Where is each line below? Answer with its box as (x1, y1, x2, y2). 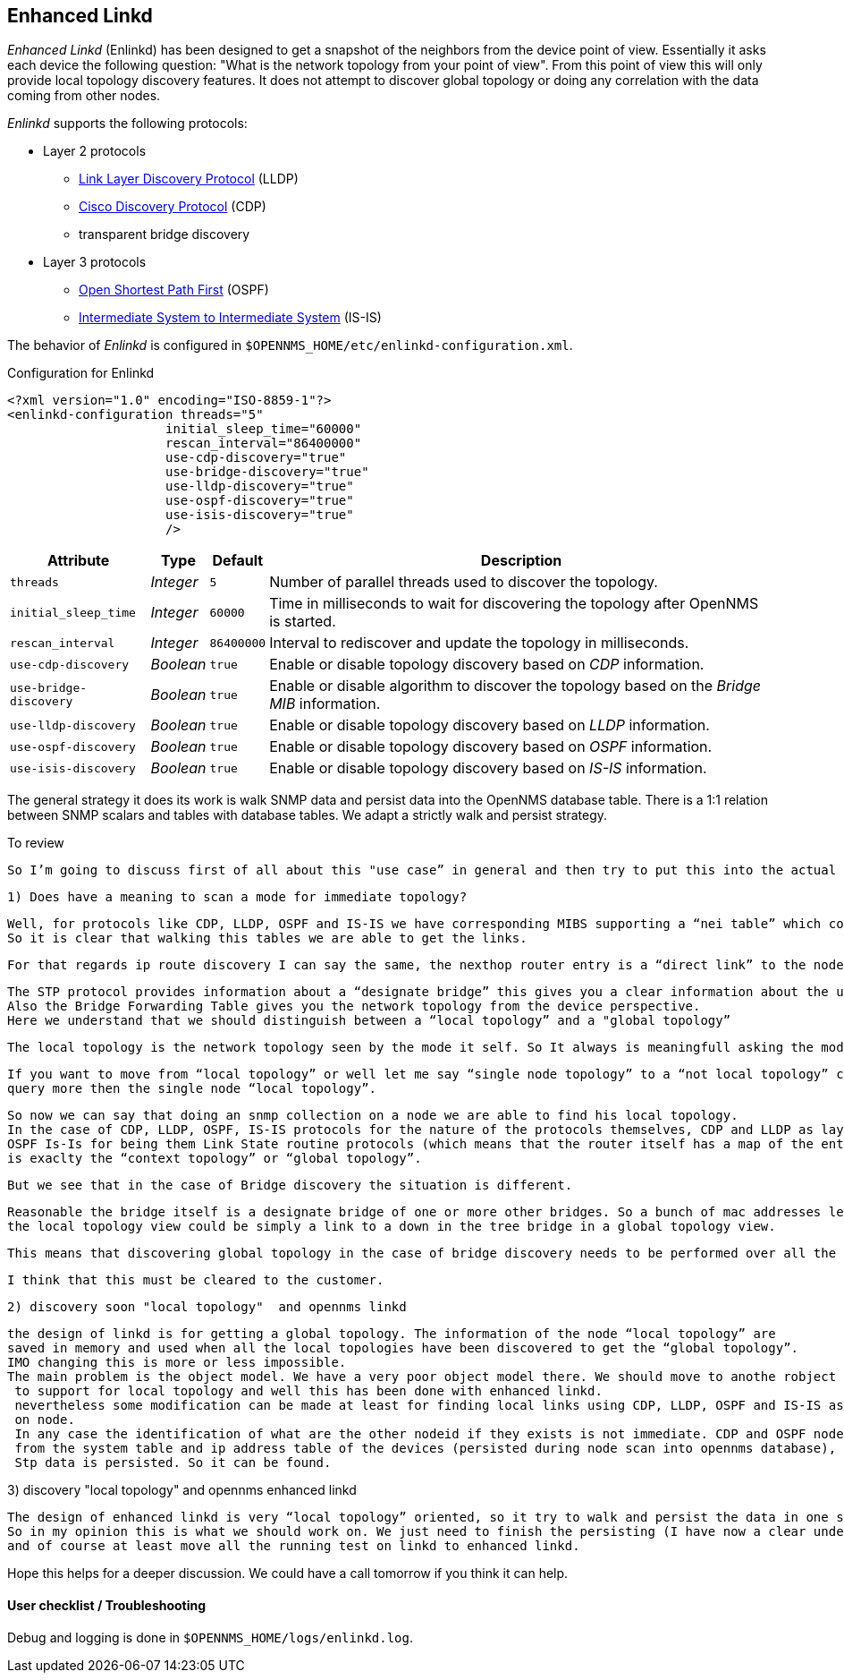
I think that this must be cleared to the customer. (7, 1273, 384, 1288)
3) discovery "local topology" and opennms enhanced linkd (7, 1482, 357, 1498)
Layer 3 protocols (43, 254, 147, 270)
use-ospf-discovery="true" (165, 493, 354, 508)
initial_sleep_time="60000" (165, 422, 362, 437)
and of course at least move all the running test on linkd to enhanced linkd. (7, 1539, 580, 1554)
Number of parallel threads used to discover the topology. (269, 573, 658, 592)
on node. (14, 1412, 75, 1428)
